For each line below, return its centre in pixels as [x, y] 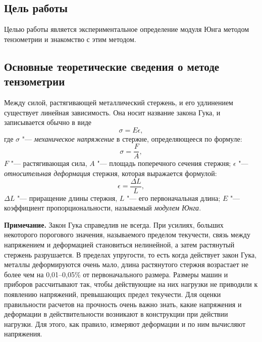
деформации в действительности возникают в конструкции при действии [116, 314]
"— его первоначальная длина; [173, 198]
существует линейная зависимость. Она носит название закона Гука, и [112, 112]
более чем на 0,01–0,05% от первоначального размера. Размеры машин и [116, 274]
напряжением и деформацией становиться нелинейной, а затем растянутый [119, 245]
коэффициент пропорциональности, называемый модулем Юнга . [103, 208]
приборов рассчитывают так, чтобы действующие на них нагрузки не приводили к [131, 284]
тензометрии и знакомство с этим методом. [70, 39]
